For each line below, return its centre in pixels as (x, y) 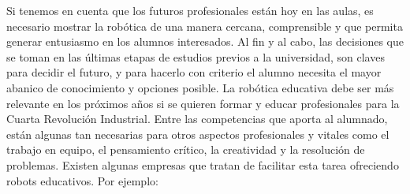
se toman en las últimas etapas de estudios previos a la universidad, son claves (196, 56)
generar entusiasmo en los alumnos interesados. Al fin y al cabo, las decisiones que (205, 41)
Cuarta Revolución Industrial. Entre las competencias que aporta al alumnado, (197, 119)
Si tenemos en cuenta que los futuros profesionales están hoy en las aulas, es (190, 10)
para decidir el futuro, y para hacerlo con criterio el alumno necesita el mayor (194, 72)
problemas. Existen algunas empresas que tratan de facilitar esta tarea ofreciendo (203, 164)
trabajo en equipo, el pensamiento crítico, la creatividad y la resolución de (186, 149)
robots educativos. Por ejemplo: (82, 180)
